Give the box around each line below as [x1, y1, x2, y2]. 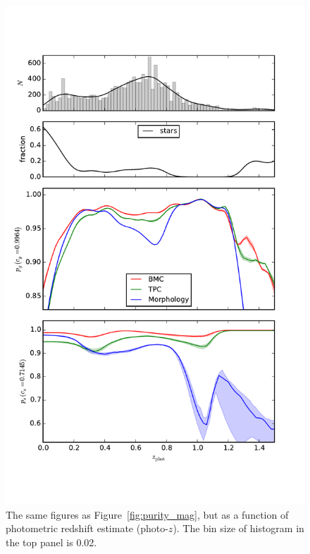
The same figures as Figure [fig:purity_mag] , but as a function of [6, 507, 289, 522]
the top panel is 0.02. [6, 534, 97, 549]
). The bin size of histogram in [173, 521, 304, 536]
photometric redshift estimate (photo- [6, 521, 168, 536]
